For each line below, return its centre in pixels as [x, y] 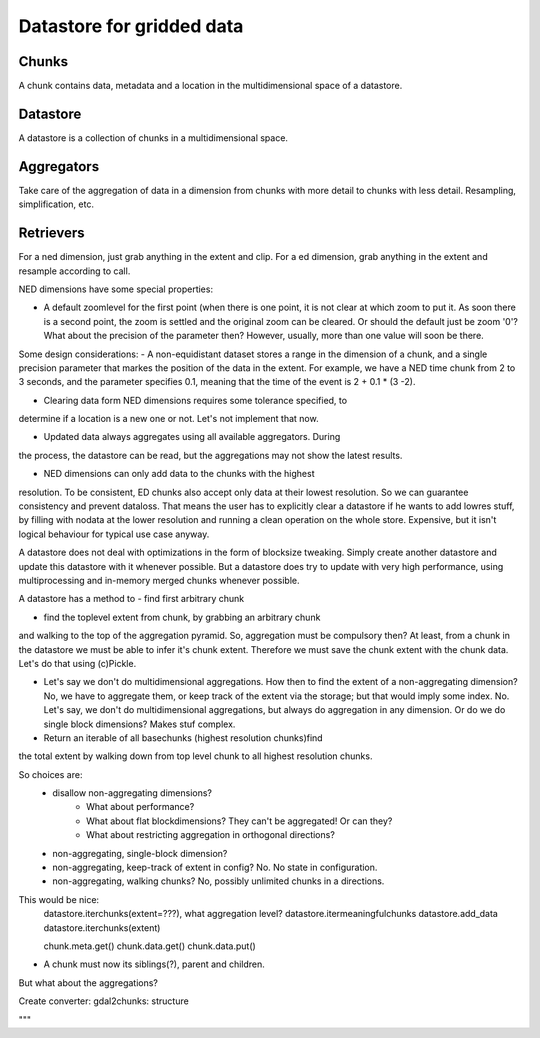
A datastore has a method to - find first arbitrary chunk [131, 599]
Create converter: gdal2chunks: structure [103, 1001]
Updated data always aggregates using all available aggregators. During [192, 437]
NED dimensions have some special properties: [116, 289]
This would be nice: [59, 899]
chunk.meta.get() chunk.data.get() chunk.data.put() [150, 946]
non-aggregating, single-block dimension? [140, 853]
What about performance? [140, 807]
